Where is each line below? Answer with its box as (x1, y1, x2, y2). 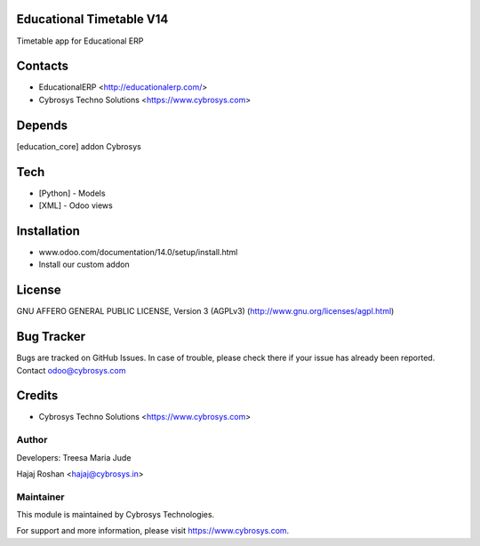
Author (16, 434, 48, 446)
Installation (16, 223, 80, 238)
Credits (16, 388, 59, 404)
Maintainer (16, 490, 65, 502)
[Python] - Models (38, 188, 106, 198)
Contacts (16, 59, 69, 74)
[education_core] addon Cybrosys (16, 141, 141, 151)
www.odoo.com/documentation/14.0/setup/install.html (38, 246, 238, 257)
